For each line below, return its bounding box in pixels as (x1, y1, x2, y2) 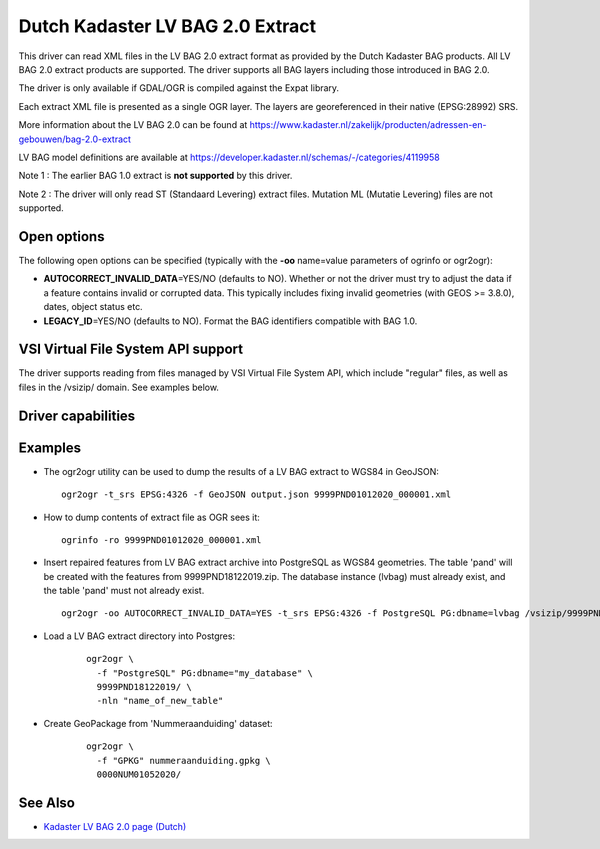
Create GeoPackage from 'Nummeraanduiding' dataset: (43, 717, 274, 729)
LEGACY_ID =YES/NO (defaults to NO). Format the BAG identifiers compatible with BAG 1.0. (43, 315, 418, 327)
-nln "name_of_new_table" (96, 695, 224, 707)
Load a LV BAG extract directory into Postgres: (43, 630, 235, 642)
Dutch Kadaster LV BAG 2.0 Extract (18, 15, 317, 37)
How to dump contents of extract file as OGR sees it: (43, 511, 260, 523)
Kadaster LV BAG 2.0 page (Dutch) (43, 820, 187, 832)
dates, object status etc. (43, 301, 144, 313)
